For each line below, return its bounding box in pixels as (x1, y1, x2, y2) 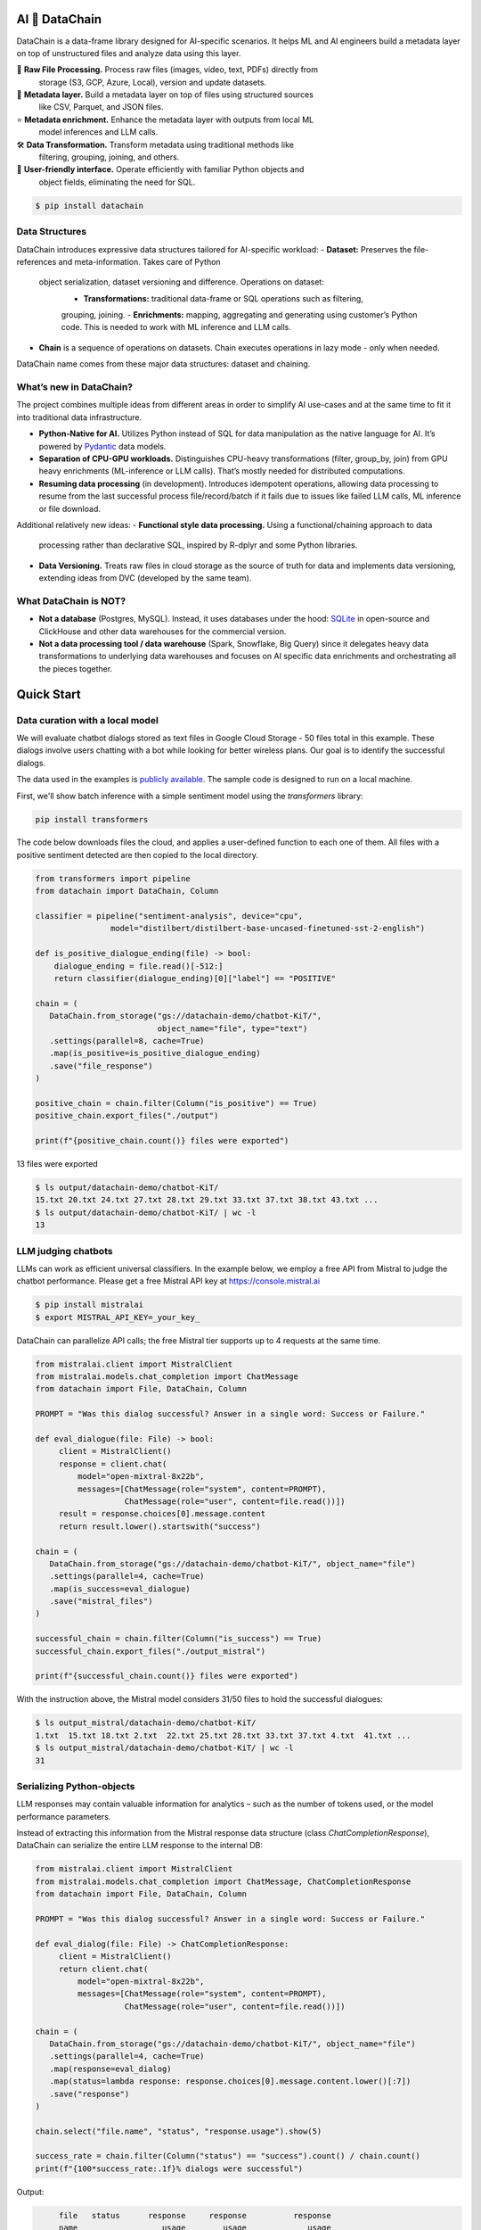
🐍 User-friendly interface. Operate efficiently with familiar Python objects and (16, 164, 305, 175)
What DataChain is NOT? (16, 594, 126, 607)
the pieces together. (38, 663, 113, 673)
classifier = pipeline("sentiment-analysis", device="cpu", (35, 911, 304, 921)
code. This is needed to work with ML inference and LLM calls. (61, 322, 291, 333)
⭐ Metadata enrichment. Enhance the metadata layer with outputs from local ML (16, 114, 314, 125)
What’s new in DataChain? (16, 381, 134, 393)
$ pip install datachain (35, 201, 144, 211)
